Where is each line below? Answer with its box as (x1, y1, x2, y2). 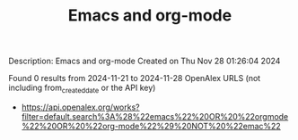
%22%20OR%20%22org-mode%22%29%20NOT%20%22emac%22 (21, 120, 282, 131)
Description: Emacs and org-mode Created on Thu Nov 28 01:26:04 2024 (8, 55, 281, 67)
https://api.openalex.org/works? (21, 102, 140, 112)
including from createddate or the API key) (8, 82, 156, 95)
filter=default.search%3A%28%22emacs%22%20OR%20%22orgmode (21, 111, 289, 121)
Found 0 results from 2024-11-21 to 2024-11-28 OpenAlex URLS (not (8, 73, 261, 84)
